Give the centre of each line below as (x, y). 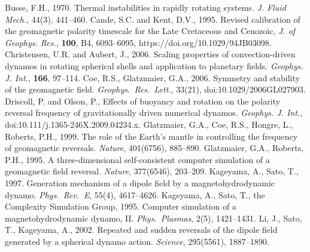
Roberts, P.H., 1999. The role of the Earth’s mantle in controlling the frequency (151, 136)
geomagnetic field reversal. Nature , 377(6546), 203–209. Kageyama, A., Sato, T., (152, 171)
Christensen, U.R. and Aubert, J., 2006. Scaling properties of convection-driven (150, 54)
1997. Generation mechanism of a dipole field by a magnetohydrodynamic (140, 182)
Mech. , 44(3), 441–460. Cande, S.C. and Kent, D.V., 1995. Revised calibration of (153, 19)
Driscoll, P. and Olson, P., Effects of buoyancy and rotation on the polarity (143, 101)
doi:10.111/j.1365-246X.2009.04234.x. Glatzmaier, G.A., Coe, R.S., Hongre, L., (149, 124)
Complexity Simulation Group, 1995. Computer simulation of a (121, 206)
